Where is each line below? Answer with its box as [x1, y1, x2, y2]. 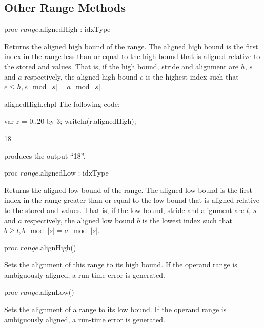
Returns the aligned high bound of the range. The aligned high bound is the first [4, 41, 258, 51]
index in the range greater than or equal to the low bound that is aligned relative [4, 195, 260, 205]
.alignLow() [38, 286, 74, 297]
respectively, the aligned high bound [24, 71, 138, 82]
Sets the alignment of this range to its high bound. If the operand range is [4, 259, 237, 270]
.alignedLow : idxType [38, 167, 109, 178]
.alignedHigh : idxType [38, 24, 111, 34]
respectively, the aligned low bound [24, 215, 135, 225]
